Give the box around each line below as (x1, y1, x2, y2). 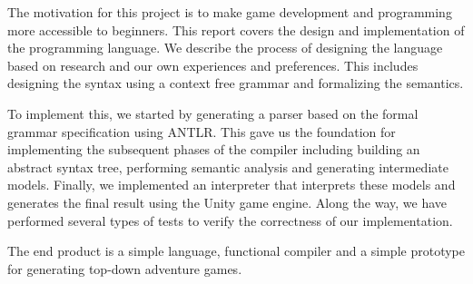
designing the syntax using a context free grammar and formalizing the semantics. (7, 73, 464, 93)
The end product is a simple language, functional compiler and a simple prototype (7, 241, 465, 260)
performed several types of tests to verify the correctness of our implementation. (7, 211, 453, 230)
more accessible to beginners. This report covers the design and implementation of (7, 20, 465, 39)
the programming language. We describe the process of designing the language (7, 38, 443, 57)
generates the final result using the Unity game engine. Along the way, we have (7, 192, 448, 211)
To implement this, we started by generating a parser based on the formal (7, 103, 419, 122)
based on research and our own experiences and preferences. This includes (7, 55, 419, 74)
